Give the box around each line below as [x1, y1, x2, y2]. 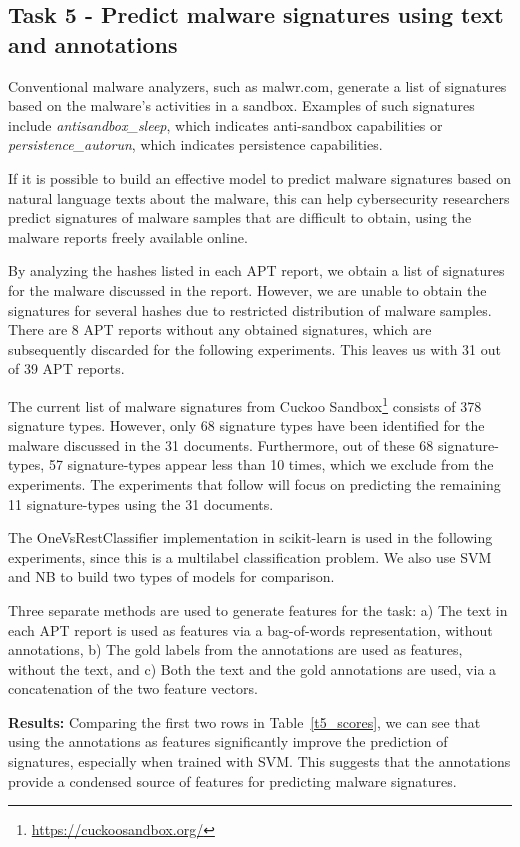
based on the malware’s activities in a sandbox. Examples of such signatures [8, 95, 475, 116]
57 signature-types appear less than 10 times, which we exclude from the [48, 454, 494, 475]
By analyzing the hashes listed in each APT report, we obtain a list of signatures [8, 260, 505, 281]
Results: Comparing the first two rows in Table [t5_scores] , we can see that [8, 711, 481, 732]
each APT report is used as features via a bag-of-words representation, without [8, 619, 493, 640]
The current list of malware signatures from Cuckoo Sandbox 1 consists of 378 [8, 392, 482, 416]
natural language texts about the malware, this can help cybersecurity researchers [8, 187, 510, 208]
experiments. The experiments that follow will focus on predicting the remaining [8, 473, 501, 494]
